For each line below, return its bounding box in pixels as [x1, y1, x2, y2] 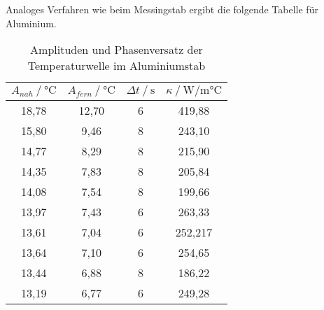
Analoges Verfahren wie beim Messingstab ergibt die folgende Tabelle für [6, 2, 318, 16]
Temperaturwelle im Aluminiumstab [27, 57, 206, 74]
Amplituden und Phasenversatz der [30, 41, 203, 58]
